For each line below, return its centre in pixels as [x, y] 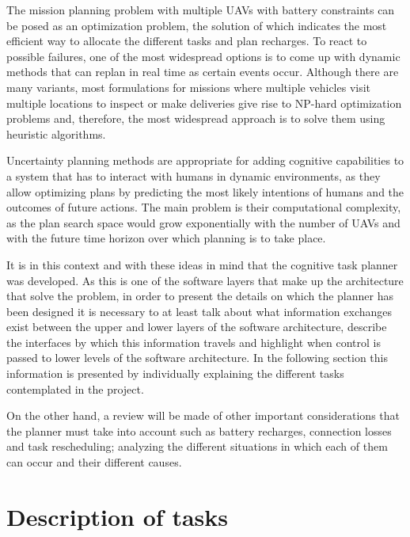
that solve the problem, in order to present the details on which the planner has [200, 296]
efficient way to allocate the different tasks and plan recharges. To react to [187, 41]
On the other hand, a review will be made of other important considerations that [203, 415]
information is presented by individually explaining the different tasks [175, 373]
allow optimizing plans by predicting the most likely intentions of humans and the [205, 191]
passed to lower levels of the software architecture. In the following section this [197, 358]
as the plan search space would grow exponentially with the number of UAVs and [203, 222]
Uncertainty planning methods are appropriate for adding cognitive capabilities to [205, 160]
